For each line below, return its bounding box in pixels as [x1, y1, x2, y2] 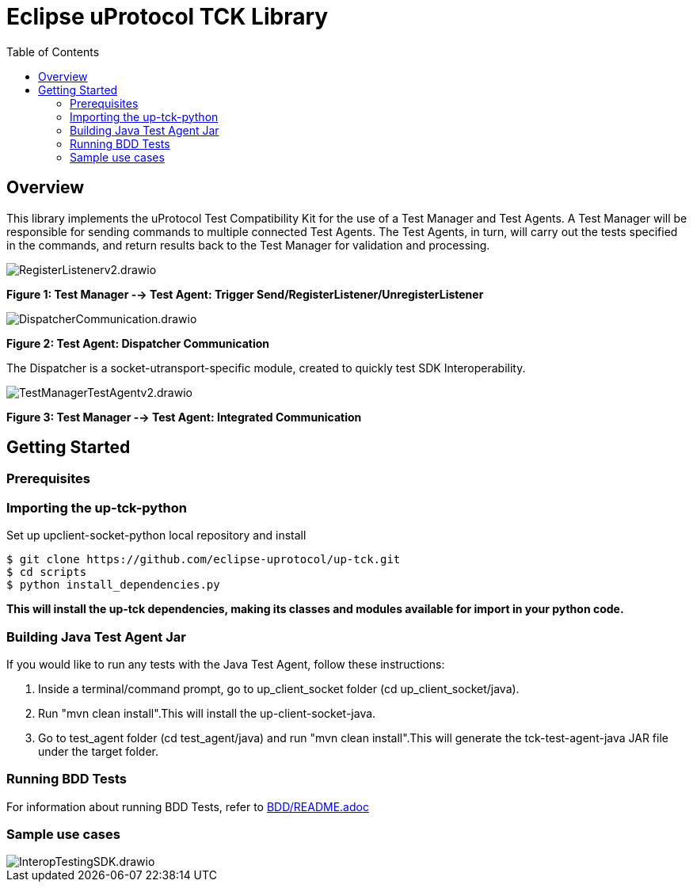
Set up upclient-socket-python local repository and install [6, 528, 307, 543]
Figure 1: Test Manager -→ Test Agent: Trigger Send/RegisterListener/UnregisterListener [6, 287, 484, 301]
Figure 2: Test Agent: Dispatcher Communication [6, 336, 270, 350]
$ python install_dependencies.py [6, 578, 220, 592]
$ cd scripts [6, 566, 87, 579]
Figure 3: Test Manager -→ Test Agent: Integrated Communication [6, 410, 362, 424]
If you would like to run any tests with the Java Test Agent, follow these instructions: [6, 657, 445, 671]
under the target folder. [38, 744, 158, 758]
